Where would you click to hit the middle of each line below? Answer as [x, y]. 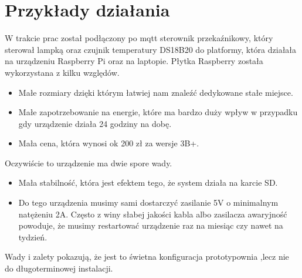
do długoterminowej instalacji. [59, 268]
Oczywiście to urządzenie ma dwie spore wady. [89, 163]
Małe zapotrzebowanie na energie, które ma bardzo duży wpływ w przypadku [158, 112]
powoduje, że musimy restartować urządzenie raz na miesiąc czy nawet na [151, 225]
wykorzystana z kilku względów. [62, 72]
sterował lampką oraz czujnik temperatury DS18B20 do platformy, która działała [151, 49]
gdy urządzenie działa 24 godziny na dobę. [95, 123]
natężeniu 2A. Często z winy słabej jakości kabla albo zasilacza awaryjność [153, 214]
